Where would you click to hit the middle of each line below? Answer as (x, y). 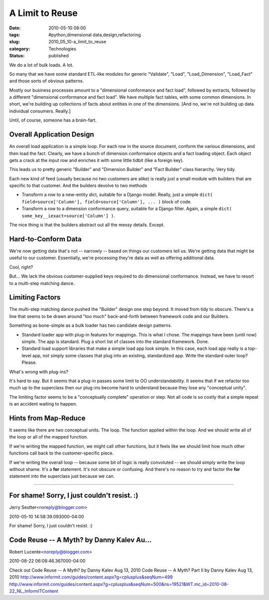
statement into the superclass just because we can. (62, 476)
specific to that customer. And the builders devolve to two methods (78, 186)
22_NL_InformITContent (34, 591)
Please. (29, 363)
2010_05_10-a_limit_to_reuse (77, 42)
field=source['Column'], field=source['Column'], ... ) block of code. (107, 201)
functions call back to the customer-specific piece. (62, 453)
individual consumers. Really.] (40, 111)
